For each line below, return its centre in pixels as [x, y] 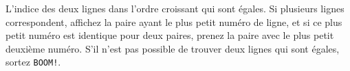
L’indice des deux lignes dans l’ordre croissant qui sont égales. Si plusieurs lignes [175, 8]
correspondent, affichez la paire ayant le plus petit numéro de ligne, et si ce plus [174, 22]
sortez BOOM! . [33, 62]
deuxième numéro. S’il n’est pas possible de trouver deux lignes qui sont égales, [173, 48]
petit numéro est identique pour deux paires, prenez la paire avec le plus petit [170, 35]
